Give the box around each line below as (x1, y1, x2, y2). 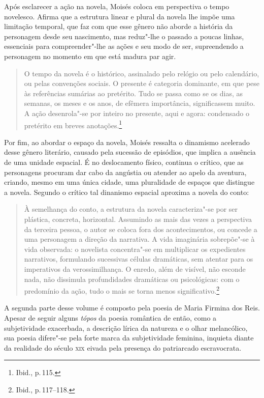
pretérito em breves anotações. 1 (24, 118, 122, 130)
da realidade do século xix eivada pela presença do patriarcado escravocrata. (4, 342, 242, 353)
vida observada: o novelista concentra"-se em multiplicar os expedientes (24, 243, 246, 254)
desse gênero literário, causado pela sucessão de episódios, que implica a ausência (4, 147, 256, 157)
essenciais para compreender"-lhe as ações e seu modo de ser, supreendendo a (4, 41, 244, 51)
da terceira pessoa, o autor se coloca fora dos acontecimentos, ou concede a (24, 223, 257, 234)
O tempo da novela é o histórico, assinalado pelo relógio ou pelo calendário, (24, 68, 259, 78)
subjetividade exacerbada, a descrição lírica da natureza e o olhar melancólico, (4, 322, 248, 333)
